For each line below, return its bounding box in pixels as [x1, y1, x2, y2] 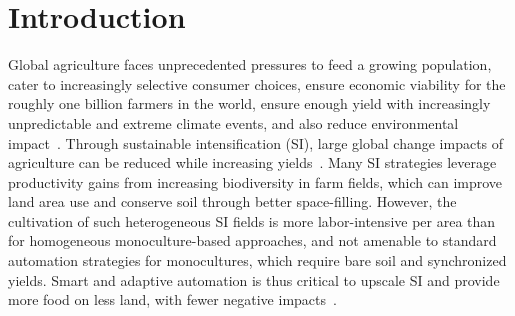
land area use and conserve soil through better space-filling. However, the [8, 191, 457, 212]
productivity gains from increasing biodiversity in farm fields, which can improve [8, 171, 503, 192]
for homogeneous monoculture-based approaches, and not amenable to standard [8, 230, 497, 251]
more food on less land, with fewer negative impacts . [8, 289, 337, 310]
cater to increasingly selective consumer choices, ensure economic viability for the [8, 73, 506, 94]
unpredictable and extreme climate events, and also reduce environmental [8, 112, 459, 133]
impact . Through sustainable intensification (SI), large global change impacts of [8, 132, 504, 153]
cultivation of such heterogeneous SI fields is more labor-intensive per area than [8, 210, 496, 231]
